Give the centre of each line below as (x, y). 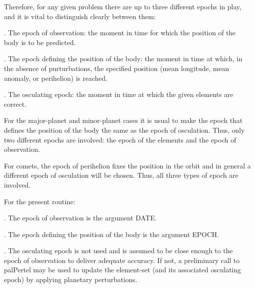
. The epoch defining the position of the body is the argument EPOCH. (112, 234)
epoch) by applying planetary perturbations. (71, 279)
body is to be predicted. (40, 42)
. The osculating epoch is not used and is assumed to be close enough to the (118, 251)
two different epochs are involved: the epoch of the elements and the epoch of (120, 139)
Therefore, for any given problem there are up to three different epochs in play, (123, 6)
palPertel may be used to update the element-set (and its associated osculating (123, 270)
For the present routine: (40, 201)
